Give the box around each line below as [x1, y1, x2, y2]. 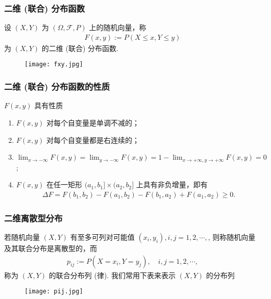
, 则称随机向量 [208, 231, 256, 242]
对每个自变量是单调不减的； [46, 117, 140, 128]
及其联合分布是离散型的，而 [4, 242, 97, 253]
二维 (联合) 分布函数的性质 [4, 80, 110, 93]
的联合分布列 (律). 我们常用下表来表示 [48, 269, 176, 280]
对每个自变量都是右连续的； [46, 134, 140, 145]
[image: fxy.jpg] [24, 61, 83, 68]
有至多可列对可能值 [70, 231, 135, 242]
